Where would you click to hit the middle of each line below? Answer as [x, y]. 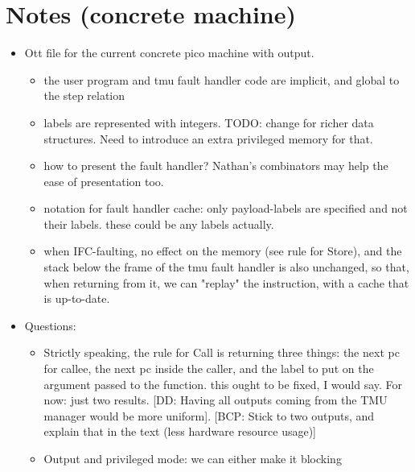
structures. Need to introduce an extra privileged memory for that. [208, 138]
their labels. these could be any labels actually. [159, 224]
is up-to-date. [77, 298]
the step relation [84, 95]
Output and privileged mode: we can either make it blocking [193, 458]
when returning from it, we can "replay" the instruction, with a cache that [226, 282]
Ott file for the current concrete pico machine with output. [169, 53]
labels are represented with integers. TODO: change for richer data [209, 122]
